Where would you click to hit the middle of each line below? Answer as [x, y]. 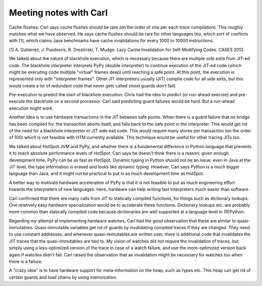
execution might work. [31, 108]
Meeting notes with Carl [58, 13]
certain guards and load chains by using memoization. [63, 277]
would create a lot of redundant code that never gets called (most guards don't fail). [93, 85]
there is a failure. [26, 262]
